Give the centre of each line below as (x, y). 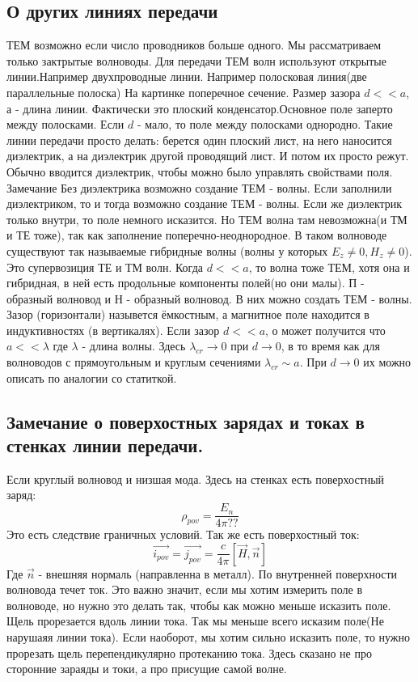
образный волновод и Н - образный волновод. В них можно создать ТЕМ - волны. (209, 298)
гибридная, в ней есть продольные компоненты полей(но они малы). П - (186, 283)
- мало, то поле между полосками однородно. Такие (265, 124)
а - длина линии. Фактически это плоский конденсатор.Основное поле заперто (200, 108)
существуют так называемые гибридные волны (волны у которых (167, 250)
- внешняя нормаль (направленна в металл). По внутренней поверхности (218, 573)
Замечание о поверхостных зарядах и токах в (186, 421)
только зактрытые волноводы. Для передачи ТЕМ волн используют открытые (196, 60)
